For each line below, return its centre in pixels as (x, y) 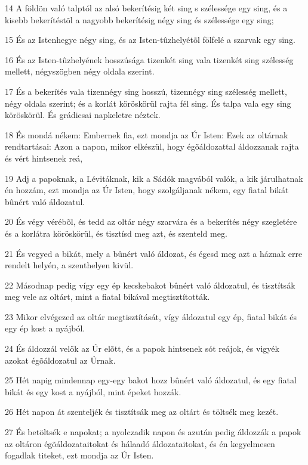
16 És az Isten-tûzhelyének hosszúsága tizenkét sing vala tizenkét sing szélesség (149, 59)
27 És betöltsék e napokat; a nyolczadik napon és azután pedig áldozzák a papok (153, 432)
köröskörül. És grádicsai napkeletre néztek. (83, 115)
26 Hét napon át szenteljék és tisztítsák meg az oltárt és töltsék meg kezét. (142, 412)
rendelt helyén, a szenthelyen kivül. (69, 265)
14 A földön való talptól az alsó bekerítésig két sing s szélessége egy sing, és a (146, 8)
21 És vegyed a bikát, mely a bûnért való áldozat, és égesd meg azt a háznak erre (154, 253)
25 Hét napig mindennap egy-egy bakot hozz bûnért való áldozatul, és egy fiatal (151, 380)
